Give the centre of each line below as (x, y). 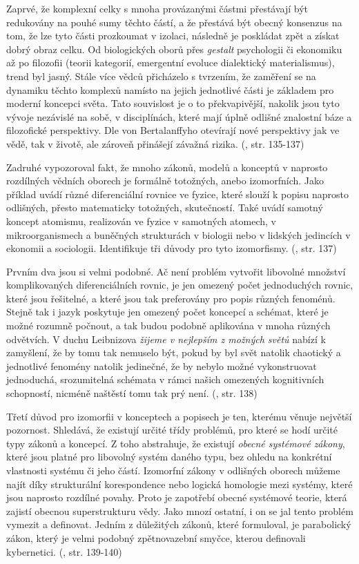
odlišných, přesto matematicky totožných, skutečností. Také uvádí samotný (165, 207)
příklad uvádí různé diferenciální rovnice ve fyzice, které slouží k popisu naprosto (177, 194)
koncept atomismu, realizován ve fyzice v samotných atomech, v (141, 221)
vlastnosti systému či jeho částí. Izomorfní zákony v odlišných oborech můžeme (173, 470)
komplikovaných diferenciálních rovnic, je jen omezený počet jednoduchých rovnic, (180, 285)
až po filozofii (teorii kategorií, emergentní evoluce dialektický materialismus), (171, 62)
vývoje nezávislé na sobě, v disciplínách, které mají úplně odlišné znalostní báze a (179, 116)
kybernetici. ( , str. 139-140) (64, 551)
